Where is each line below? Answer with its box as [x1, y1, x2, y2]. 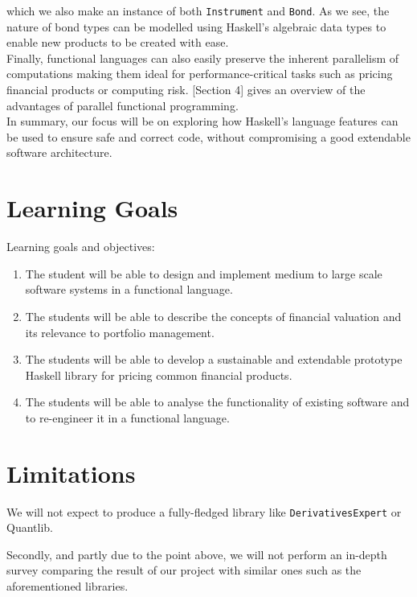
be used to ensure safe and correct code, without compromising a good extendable [6, 128, 411, 145]
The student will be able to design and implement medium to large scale [25, 265, 382, 282]
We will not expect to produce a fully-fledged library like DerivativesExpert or [6, 503, 402, 520]
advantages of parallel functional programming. [6, 97, 239, 113]
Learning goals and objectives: [6, 238, 155, 255]
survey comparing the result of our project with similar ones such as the [6, 562, 362, 578]
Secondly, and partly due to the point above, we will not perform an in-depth [6, 546, 387, 562]
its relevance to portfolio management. [25, 323, 215, 340]
